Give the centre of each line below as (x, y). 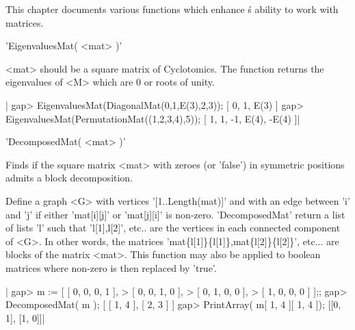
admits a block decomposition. (69, 178)
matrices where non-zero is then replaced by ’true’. (111, 267)
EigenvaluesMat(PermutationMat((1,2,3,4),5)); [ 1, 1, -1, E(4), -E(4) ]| (153, 118)
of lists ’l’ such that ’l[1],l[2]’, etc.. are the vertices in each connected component (173, 228)
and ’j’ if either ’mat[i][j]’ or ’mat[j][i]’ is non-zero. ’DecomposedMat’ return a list (175, 214)
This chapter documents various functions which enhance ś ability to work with (172, 9)
